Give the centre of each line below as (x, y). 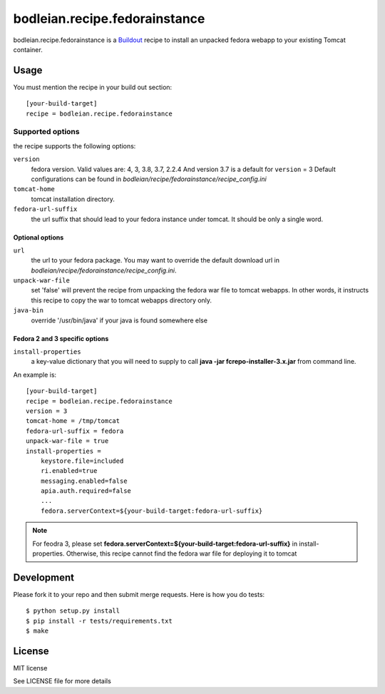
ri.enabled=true (69, 471)
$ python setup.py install (73, 611)
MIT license (30, 668)
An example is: (35, 374)
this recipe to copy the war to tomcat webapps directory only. (122, 300)
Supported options (46, 132)
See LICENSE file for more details (62, 681)
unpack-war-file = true (67, 441)
